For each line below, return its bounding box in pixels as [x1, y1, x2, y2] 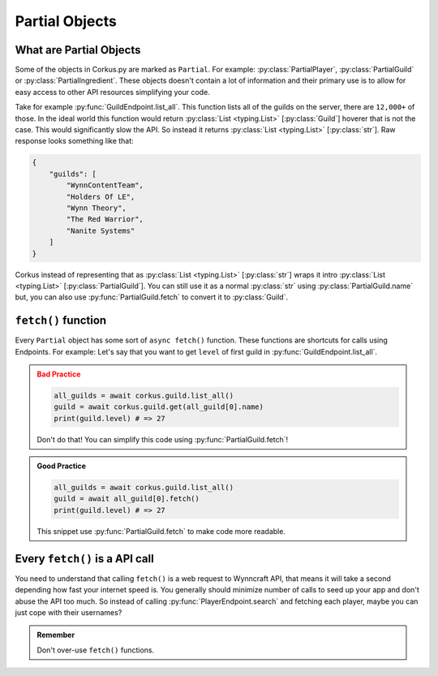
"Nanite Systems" [66, 226, 135, 235]
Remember [36, 630, 75, 640]
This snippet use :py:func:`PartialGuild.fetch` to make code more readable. [36, 526, 286, 536]
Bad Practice [36, 369, 81, 379]
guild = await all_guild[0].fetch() [54, 494, 200, 503]
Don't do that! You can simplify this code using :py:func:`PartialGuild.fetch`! [36, 434, 289, 444]
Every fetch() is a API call [15, 552, 154, 566]
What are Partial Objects [15, 43, 141, 57]
